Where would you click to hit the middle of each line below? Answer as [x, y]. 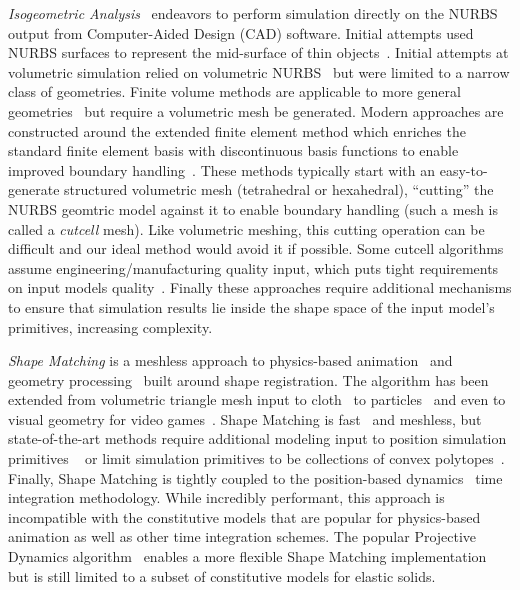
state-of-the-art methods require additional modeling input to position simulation [257, 438]
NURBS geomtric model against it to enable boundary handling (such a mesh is [253, 208]
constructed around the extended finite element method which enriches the [237, 130]
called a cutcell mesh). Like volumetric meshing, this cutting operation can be [246, 228]
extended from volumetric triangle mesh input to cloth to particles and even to [257, 399]
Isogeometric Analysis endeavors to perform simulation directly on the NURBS [253, 13]
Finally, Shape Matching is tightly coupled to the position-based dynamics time [255, 477]
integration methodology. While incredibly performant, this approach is [226, 497]
